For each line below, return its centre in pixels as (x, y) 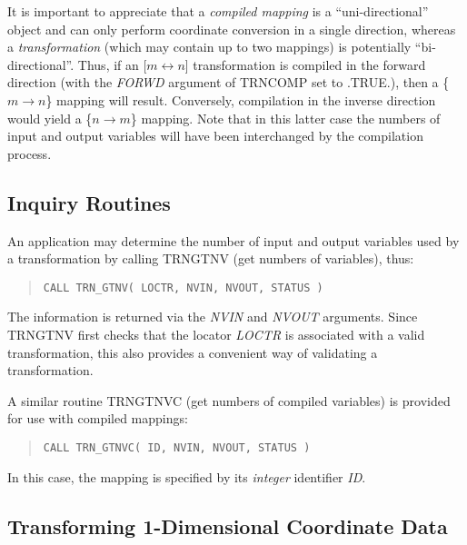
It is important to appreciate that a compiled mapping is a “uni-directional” (218, 11)
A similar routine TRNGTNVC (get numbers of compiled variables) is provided (229, 400)
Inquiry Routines (89, 202)
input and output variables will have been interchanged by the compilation (215, 136)
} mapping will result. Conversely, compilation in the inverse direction (241, 99)
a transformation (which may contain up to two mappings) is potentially (209, 47)
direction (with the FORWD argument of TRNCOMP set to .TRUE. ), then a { (229, 82)
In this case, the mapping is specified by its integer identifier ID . (187, 476)
